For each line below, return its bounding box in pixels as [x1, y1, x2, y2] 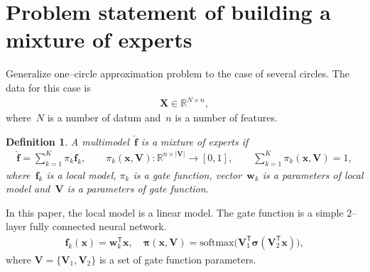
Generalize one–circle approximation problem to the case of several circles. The [6, 66, 349, 81]
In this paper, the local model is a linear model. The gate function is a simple [6, 205, 344, 219]
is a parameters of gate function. [67, 181, 209, 196]
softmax [200, 237, 234, 248]
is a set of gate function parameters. [99, 251, 256, 266]
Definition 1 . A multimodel [6, 134, 129, 148]
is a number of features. [175, 110, 278, 125]
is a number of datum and [47, 110, 161, 125]
